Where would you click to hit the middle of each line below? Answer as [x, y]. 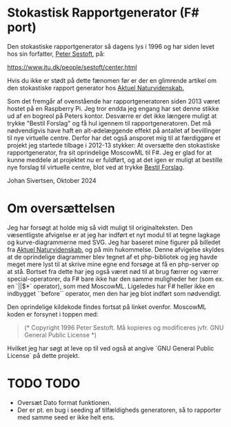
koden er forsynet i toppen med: [53, 314]
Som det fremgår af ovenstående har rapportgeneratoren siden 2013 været [114, 101]
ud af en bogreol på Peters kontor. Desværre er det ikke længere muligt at [112, 116]
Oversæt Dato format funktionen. [64, 402]
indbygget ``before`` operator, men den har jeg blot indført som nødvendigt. [114, 293]
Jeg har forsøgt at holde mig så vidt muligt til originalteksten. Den [100, 227]
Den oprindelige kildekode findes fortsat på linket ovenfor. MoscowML [107, 307]
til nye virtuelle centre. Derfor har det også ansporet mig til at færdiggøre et [114, 138]
